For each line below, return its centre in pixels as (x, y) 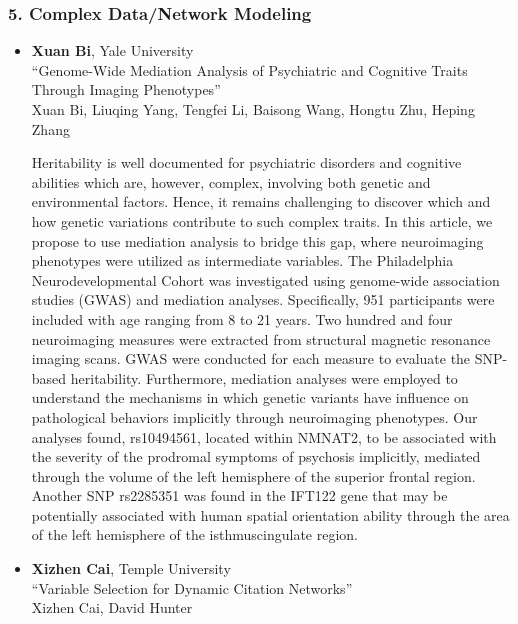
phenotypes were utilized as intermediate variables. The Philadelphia (242, 260)
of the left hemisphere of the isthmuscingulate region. (194, 534)
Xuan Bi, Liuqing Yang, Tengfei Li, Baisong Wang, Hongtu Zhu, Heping (253, 109)
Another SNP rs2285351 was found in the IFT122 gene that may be (239, 495)
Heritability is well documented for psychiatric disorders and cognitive (246, 162)
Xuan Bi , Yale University (112, 50)
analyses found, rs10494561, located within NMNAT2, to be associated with (264, 436)
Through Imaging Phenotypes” (126, 89)
